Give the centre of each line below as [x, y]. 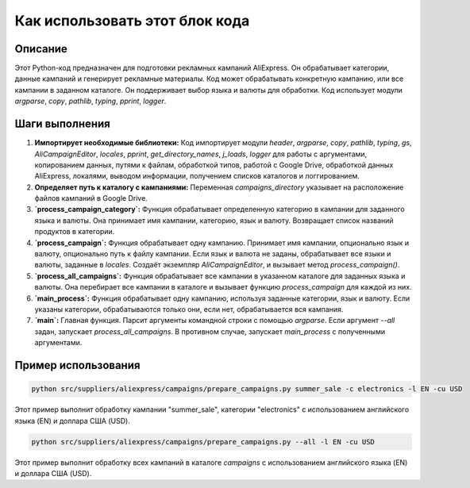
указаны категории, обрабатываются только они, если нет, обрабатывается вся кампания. [189, 309]
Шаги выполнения [62, 124]
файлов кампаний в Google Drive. [91, 198]
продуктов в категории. [75, 232]
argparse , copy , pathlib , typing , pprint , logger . [91, 101]
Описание [41, 49]
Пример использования [77, 365]
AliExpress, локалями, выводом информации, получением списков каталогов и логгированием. [197, 176]
